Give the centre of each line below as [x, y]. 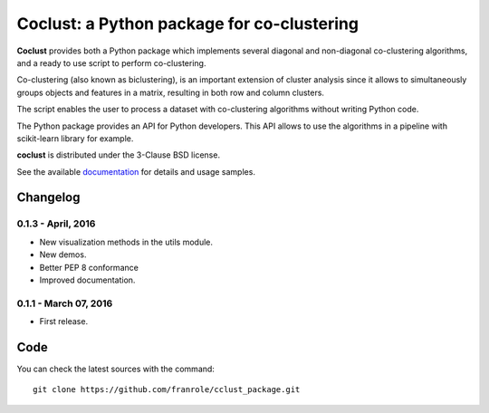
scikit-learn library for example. [75, 138]
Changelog [48, 198]
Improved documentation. [87, 280]
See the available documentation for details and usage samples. [136, 171]
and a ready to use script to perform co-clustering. [111, 62]
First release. [64, 322]
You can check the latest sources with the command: [115, 369]
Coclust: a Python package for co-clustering [188, 24]
